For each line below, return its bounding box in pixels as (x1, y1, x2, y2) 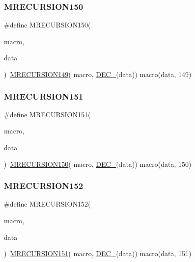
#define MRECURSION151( (4, 109, 91, 119)
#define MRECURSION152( (4, 199, 91, 209)
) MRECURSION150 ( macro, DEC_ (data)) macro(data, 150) (4, 158, 192, 169)
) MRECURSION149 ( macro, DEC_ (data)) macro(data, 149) (4, 69, 192, 79)
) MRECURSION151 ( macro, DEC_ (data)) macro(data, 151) (4, 248, 192, 259)
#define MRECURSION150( (4, 20, 91, 30)
